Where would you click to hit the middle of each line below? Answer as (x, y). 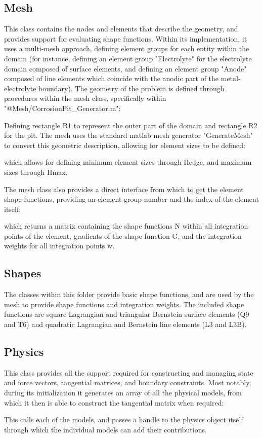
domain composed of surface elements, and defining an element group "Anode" (125, 68)
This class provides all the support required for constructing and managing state (129, 372)
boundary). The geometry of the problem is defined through (131, 88)
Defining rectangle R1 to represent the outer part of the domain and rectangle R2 (131, 125)
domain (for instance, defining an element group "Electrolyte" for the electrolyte (128, 58)
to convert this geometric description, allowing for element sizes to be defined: (125, 145)
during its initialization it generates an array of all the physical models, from (123, 393)
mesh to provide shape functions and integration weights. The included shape (124, 304)
